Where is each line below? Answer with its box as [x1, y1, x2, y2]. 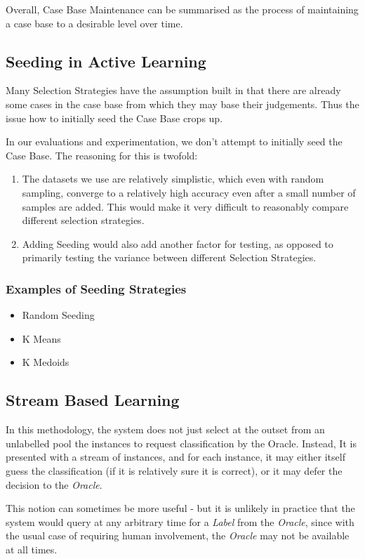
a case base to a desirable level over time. [6, 15, 183, 30]
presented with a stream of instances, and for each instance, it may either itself [6, 449, 345, 464]
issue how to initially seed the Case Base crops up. [6, 110, 223, 125]
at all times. [6, 541, 58, 556]
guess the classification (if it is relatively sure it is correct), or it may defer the [6, 463, 343, 478]
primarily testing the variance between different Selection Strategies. [22, 250, 317, 265]
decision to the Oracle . [6, 477, 102, 492]
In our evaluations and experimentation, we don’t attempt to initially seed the [6, 134, 343, 149]
